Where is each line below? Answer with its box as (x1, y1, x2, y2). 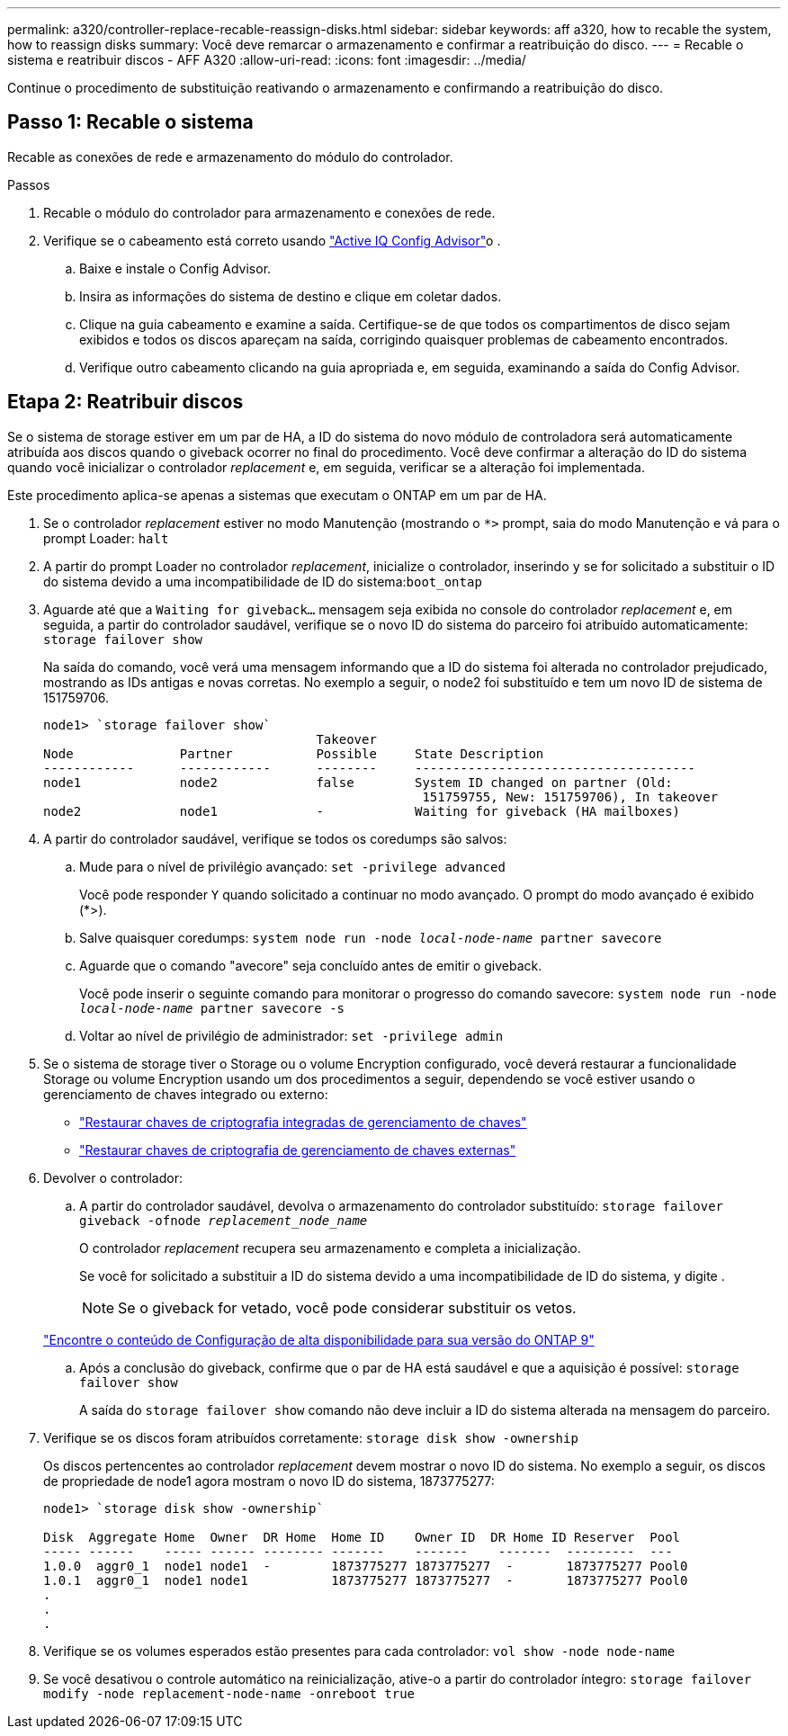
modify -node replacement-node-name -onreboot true (43, 1686, 416, 1701)
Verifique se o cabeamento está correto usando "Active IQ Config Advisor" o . (43, 232, 501, 248)
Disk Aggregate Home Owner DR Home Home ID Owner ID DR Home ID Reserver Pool (43, 1529, 681, 1544)
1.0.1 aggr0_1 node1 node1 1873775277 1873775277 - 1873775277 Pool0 (43, 1572, 688, 1588)
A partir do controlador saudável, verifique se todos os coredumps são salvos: (43, 830, 507, 846)
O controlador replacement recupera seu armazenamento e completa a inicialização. (79, 1239, 581, 1256)
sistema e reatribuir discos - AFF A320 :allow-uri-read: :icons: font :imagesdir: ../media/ (7, 52, 526, 67)
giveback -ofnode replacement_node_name (79, 1213, 368, 1228)
